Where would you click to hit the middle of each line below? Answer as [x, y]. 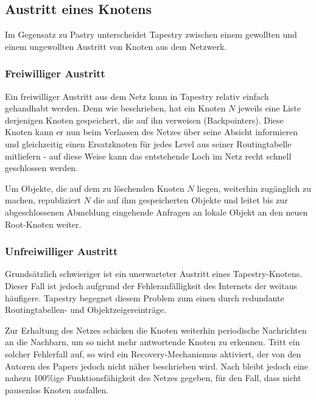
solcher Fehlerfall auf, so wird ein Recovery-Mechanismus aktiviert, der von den [153, 353]
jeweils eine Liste [269, 108]
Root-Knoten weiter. [43, 224]
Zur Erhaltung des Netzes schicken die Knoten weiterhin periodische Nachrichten [156, 330]
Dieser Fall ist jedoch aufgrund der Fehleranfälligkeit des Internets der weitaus [151, 285]
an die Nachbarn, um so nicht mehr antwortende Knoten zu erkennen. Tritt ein [153, 342]
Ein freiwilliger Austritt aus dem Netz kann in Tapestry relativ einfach [137, 96]
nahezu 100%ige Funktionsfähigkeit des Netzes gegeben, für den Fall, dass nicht [153, 378]
